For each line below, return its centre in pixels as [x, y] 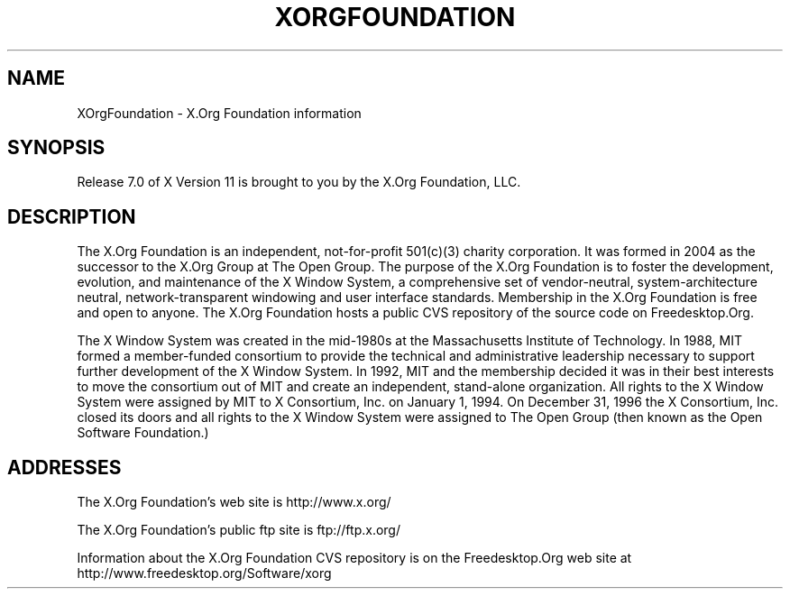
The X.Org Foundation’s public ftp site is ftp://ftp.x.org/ [239, 530]
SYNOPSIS [56, 148]
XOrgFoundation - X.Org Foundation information [219, 113]
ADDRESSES [64, 467]
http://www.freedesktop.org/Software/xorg [204, 573]
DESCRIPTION [72, 216]
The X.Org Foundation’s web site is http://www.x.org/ [234, 502]
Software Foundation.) [143, 433]
